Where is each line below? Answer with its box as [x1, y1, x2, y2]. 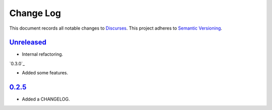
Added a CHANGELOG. [22, 96, 70, 102]
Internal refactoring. [22, 51, 63, 57]
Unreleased [9, 38, 47, 47]
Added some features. [22, 70, 69, 76]
